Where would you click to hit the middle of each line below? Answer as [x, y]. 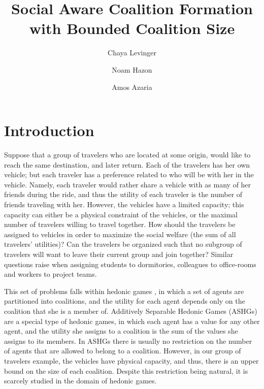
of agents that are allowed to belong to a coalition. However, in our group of [123, 351]
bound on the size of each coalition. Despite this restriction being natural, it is [126, 370]
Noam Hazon [132, 69]
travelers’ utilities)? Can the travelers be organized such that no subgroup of [123, 244]
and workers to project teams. [51, 274]
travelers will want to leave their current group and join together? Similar [119, 254]
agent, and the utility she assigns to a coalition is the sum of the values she [121, 331]
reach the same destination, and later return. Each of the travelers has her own [127, 164]
